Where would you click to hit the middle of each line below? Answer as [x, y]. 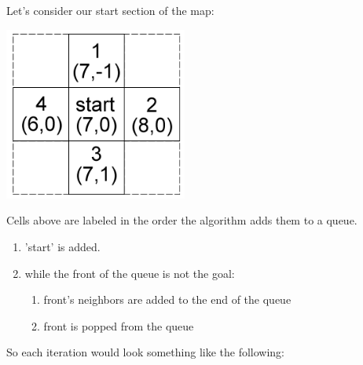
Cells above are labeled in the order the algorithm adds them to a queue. [182, 220]
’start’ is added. [62, 246]
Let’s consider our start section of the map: [110, 10]
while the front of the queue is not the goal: [130, 273]
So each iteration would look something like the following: [146, 352]
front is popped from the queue [119, 325]
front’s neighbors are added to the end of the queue [167, 299]
